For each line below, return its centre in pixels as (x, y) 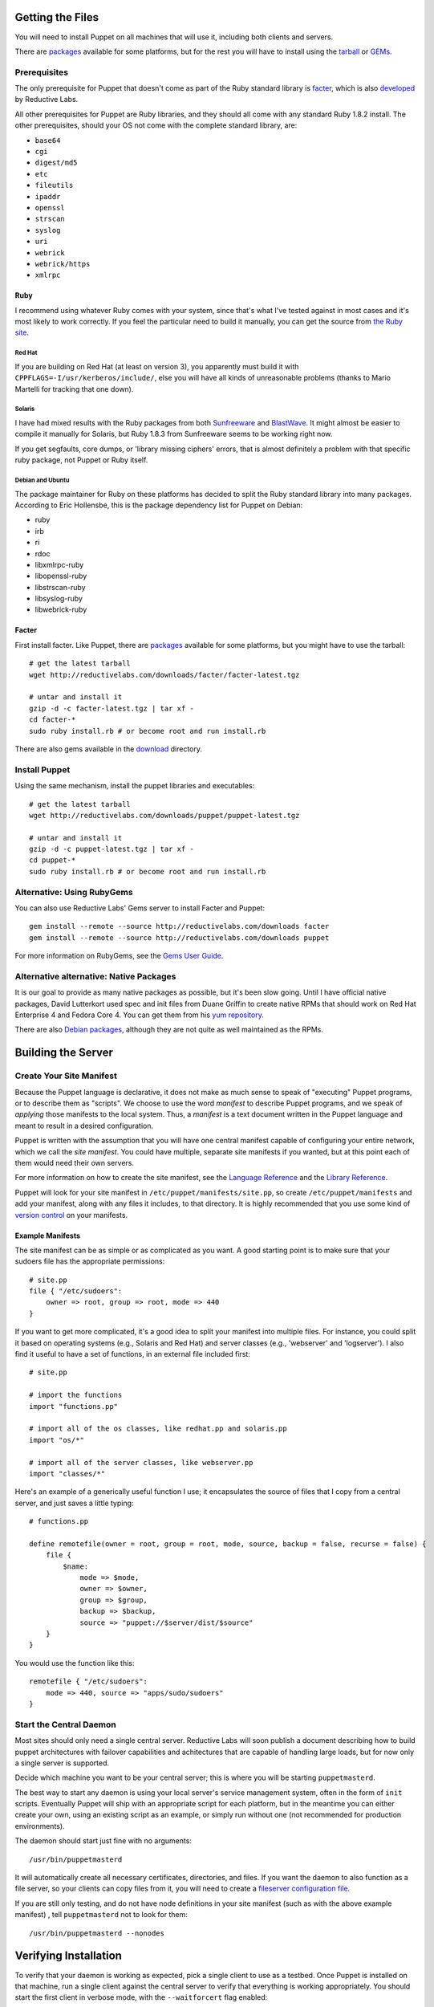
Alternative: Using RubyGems (74, 892)
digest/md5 (56, 163)
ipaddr (48, 196)
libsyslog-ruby (59, 599)
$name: (76, 1566)
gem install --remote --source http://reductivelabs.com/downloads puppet (179, 938)
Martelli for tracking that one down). (74, 389)
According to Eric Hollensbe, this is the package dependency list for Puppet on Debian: (159, 505)
